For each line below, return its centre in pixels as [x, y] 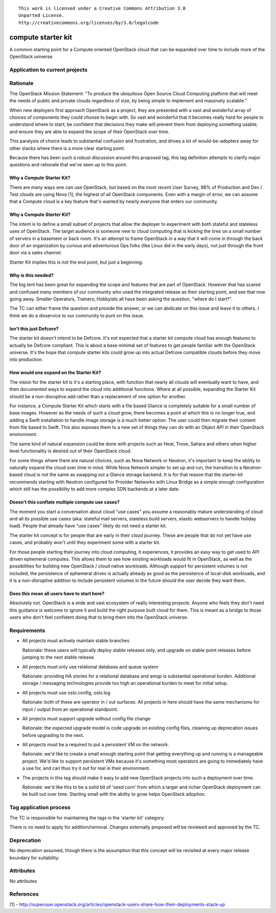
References [24, 894]
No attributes [23, 881]
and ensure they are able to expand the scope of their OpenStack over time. [89, 132]
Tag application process [40, 808]
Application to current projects [49, 70]
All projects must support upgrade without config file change [86, 719]
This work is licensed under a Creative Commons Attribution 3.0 [102, 8]
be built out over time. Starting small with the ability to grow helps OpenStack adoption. [114, 794]
